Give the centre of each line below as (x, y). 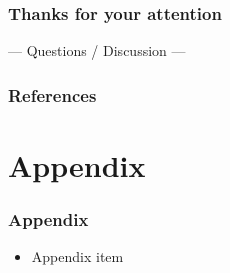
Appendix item (77, 256)
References (52, 94)
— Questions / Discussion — (97, 50)
